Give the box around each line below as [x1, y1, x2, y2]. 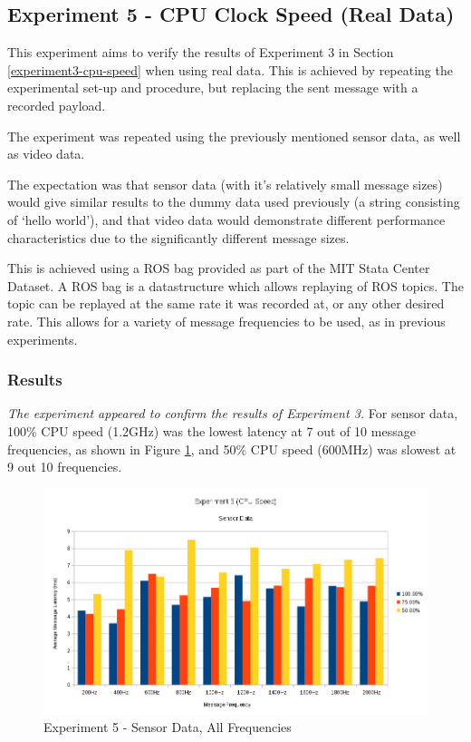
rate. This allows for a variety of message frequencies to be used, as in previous [7, 311, 446, 330]
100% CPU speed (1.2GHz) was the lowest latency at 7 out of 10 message [7, 421, 416, 440]
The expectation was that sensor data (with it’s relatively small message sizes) [7, 174, 443, 193]
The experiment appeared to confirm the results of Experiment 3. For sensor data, [7, 404, 458, 423]
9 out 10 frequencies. [7, 457, 122, 476]
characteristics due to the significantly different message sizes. [7, 228, 350, 247]
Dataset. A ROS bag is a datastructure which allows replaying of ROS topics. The [7, 276, 464, 295]
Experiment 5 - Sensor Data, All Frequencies [43, 718, 292, 737]
